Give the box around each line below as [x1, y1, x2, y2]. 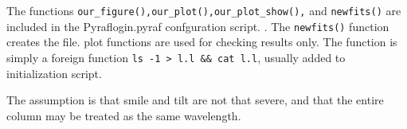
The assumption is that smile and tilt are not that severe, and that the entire [6, 92, 384, 108]
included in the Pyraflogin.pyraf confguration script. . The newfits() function [6, 18, 389, 34]
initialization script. [6, 64, 102, 81]
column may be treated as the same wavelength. [6, 107, 241, 123]
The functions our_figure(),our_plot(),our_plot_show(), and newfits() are [6, 2, 401, 18]
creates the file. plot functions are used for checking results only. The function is [6, 33, 397, 50]
